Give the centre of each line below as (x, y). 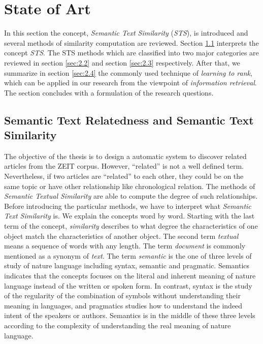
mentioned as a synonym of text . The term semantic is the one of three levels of (128, 255)
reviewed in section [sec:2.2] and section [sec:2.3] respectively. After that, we (122, 62)
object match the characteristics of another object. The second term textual (121, 236)
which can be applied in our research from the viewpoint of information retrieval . (130, 83)
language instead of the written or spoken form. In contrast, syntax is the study (128, 285)
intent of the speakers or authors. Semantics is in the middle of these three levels (130, 315)
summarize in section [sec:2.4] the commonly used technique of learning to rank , (128, 72)
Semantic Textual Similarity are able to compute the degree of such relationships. (131, 196)
